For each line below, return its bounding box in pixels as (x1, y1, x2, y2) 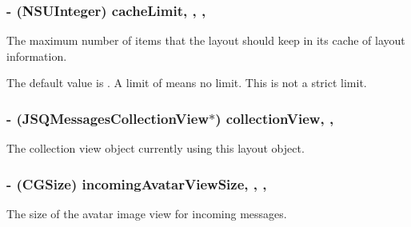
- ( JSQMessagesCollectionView (6, 108, 209, 128)
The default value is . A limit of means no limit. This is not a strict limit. (6, 74, 367, 91)
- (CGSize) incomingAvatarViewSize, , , (6, 173, 267, 193)
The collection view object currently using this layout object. (6, 140, 305, 157)
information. (6, 47, 67, 64)
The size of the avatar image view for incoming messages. (6, 205, 287, 222)
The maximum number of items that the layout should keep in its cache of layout (6, 32, 405, 49)
